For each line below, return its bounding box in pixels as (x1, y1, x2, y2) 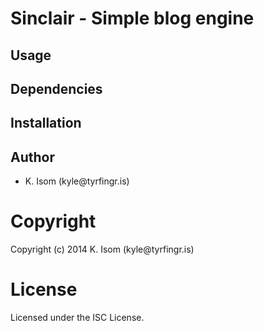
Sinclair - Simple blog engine (10, 7, 255, 30)
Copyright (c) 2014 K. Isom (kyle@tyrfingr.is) (10, 243, 195, 256)
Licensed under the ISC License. (10, 312, 145, 324)
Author (10, 148, 55, 166)
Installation (10, 115, 82, 132)
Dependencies (10, 80, 103, 97)
